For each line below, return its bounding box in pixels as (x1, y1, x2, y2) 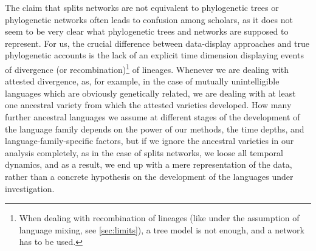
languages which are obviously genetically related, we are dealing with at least (5, 86, 296, 99)
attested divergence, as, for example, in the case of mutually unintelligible (5, 75, 280, 88)
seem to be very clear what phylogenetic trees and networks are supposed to (5, 25, 289, 38)
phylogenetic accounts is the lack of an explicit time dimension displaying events (5, 49, 304, 61)
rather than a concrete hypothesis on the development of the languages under (5, 170, 294, 182)
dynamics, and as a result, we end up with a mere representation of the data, (5, 158, 292, 171)
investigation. (5, 182, 55, 194)
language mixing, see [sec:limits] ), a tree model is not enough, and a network (19, 223, 304, 236)
